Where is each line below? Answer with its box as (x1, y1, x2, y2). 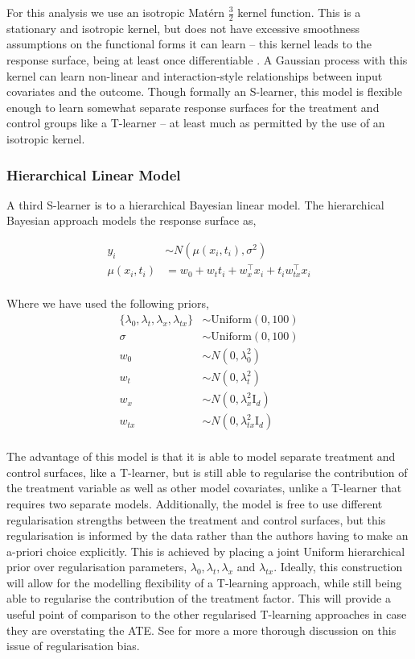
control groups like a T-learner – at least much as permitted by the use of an (6, 114, 385, 131)
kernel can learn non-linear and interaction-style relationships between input (6, 67, 383, 84)
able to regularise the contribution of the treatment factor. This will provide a (6, 590, 391, 607)
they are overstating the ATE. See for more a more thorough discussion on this (6, 621, 397, 638)
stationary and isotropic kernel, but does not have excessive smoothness (6, 19, 360, 36)
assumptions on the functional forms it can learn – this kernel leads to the (6, 35, 372, 52)
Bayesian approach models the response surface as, (6, 212, 257, 229)
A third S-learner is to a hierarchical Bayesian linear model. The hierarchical (6, 196, 384, 213)
